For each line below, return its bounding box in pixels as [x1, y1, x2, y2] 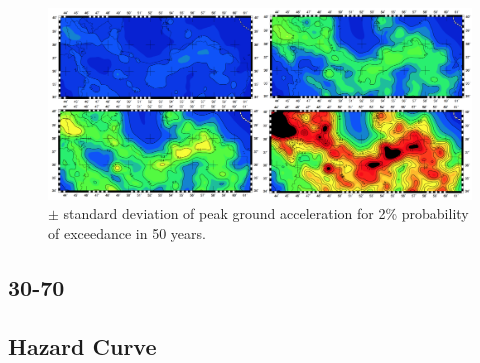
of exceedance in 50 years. [48, 222, 206, 243]
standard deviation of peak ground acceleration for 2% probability [63, 203, 469, 224]
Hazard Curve [8, 330, 157, 361]
